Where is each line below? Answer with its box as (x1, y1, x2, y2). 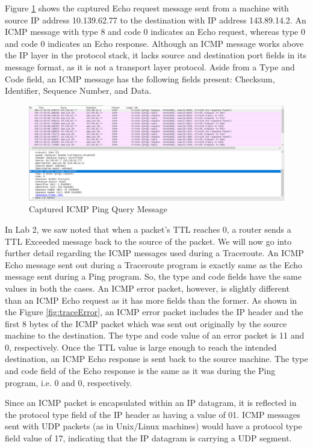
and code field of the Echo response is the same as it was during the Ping (5, 364, 276, 377)
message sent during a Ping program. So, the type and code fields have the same (5, 270, 302, 283)
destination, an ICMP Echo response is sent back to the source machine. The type (5, 352, 308, 365)
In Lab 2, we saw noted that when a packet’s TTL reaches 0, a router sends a (5, 222, 291, 235)
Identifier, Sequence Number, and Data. (5, 84, 152, 97)
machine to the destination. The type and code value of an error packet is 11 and (5, 329, 305, 342)
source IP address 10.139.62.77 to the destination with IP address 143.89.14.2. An (5, 13, 306, 26)
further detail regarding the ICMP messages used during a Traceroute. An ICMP (5, 247, 304, 259)
